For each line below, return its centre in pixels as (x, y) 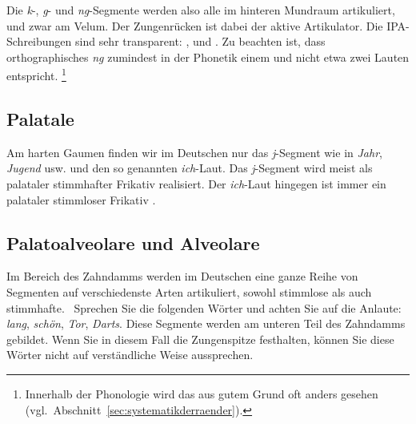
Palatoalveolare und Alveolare (133, 242)
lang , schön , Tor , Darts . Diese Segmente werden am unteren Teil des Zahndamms (206, 323)
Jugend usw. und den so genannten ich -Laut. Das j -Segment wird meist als (190, 168)
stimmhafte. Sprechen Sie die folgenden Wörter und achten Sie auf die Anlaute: (204, 307)
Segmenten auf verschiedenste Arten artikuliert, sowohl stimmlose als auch (189, 292)
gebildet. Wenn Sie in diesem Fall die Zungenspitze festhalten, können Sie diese (200, 339)
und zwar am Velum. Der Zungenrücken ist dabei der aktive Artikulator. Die (195, 25)
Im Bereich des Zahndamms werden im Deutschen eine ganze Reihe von (182, 276)
